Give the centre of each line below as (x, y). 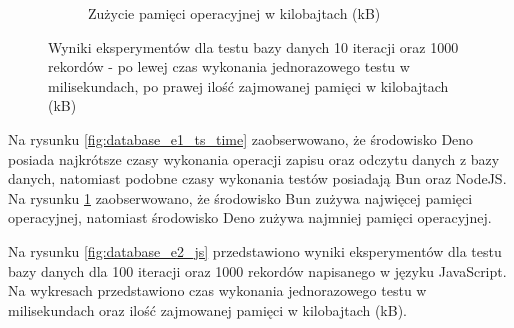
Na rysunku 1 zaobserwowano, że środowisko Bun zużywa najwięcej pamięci (240, 197)
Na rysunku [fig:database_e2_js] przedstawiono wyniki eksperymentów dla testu (255, 250)
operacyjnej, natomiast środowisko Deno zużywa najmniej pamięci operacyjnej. (250, 217)
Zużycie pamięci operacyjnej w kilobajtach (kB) (234, 13)
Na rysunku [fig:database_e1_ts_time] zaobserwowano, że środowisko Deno (241, 138)
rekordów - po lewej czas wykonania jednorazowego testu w (229, 66)
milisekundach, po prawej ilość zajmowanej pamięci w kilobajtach (248, 85)
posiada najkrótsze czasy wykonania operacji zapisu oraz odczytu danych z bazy (254, 158)
